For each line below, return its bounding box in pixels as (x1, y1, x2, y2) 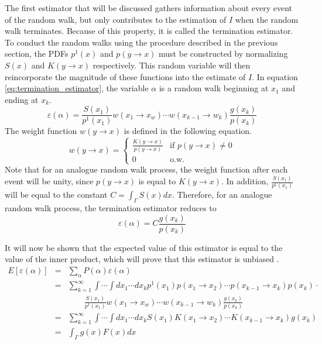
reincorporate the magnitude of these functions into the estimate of (5, 70, 246, 82)
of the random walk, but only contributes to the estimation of (5, 13, 227, 25)
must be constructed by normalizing (159, 47, 288, 60)
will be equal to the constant (5, 188, 108, 201)
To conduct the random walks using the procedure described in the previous (5, 36, 278, 48)
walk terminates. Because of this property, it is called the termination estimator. (5, 25, 293, 37)
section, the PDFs (5, 47, 68, 60)
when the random (235, 13, 299, 25)
